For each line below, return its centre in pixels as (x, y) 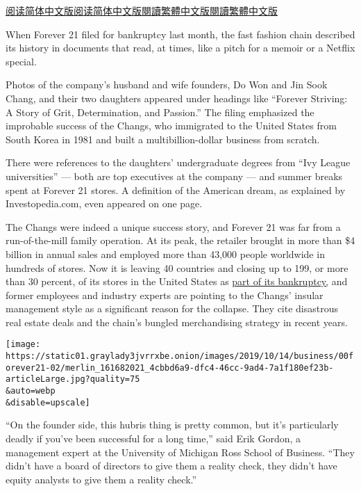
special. (21, 61)
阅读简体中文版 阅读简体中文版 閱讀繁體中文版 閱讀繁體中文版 (142, 10)
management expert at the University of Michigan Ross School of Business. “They (180, 452)
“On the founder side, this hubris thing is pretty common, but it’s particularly (172, 425)
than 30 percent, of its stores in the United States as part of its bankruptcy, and (177, 281)
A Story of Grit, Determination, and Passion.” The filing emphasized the (160, 112)
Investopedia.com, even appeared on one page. (104, 203)
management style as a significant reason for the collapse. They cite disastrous (172, 308)
